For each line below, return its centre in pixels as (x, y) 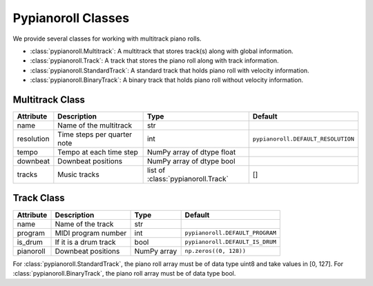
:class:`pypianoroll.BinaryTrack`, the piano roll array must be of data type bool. (124, 273)
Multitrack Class (49, 100)
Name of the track (84, 224)
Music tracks (78, 174)
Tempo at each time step (98, 152)
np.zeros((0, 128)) (216, 251)
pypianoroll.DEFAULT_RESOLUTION (304, 139)
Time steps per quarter (95, 134)
